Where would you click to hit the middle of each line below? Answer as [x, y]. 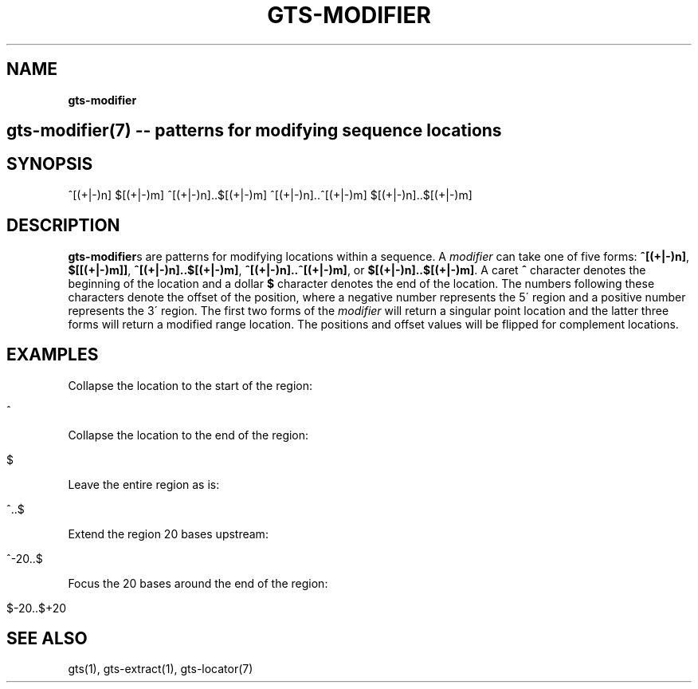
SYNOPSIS [50, 164]
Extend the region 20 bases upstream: [168, 533]
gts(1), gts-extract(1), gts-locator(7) [161, 669]
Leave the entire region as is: [144, 484]
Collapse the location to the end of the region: [188, 435]
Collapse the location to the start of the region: [190, 385]
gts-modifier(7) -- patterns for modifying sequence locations [254, 131]
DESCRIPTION [63, 226]
